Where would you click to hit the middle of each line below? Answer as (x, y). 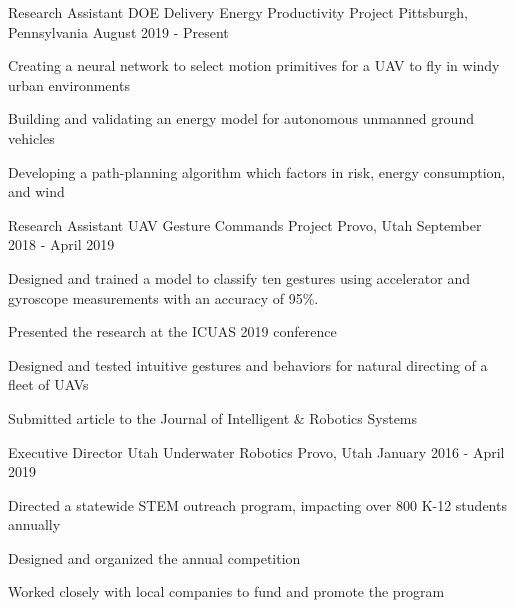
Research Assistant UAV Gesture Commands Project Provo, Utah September (245, 224)
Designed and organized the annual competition (154, 557)
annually (34, 524)
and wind (36, 191)
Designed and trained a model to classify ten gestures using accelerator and (239, 277)
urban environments (69, 84)
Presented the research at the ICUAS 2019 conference (172, 331)
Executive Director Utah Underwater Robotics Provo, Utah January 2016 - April (256, 451)
